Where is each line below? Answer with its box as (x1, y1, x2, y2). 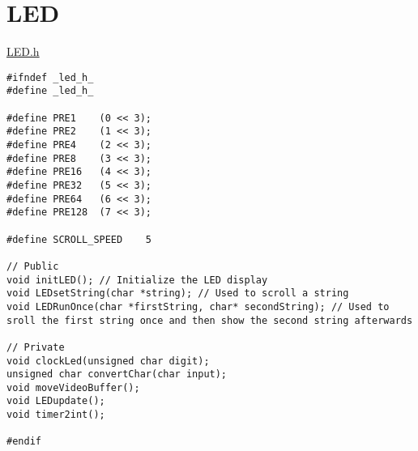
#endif (6, 436, 41, 448)
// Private (6, 341, 65, 353)
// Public (6, 260, 59, 272)
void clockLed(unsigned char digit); (6, 355, 210, 367)
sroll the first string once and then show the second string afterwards (6, 314, 413, 326)
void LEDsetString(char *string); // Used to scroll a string (6, 287, 349, 300)
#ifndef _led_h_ (6, 71, 94, 83)
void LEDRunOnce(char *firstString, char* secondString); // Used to (6, 300, 390, 313)
